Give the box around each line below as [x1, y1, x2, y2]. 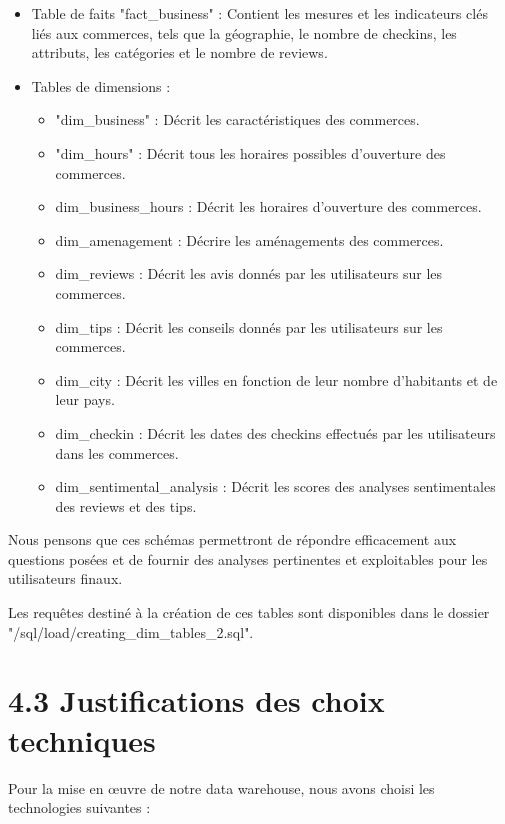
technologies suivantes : [8, 797, 151, 818]
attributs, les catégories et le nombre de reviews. [31, 42, 328, 63]
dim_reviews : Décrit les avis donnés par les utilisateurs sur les [55, 263, 443, 284]
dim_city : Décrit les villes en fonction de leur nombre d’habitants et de [55, 369, 498, 390]
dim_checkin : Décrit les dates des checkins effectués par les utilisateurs [55, 422, 496, 443]
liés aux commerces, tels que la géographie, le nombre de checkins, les [31, 22, 457, 43]
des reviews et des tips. [55, 495, 197, 516]
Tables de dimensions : [31, 75, 171, 96]
